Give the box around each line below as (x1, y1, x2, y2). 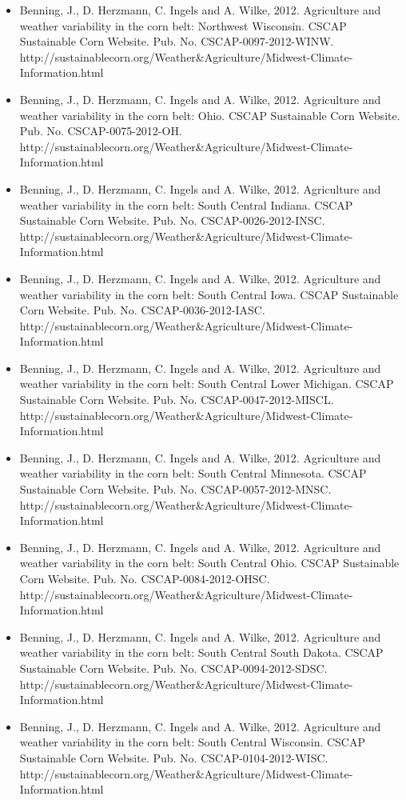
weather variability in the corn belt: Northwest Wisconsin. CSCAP (19, 17, 347, 34)
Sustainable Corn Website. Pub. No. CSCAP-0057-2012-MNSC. (19, 481, 332, 498)
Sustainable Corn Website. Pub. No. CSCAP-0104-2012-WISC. (19, 749, 328, 766)
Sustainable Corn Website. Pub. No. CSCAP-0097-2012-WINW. (19, 33, 334, 50)
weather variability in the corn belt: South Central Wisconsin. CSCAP (19, 734, 366, 750)
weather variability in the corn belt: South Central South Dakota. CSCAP (19, 644, 384, 661)
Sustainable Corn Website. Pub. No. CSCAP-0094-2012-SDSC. (19, 659, 328, 676)
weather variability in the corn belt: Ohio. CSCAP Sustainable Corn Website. (19, 106, 400, 123)
